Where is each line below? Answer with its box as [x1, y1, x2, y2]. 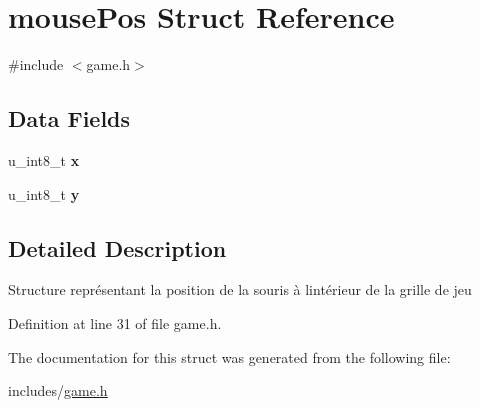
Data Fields [8, 103, 131, 134]
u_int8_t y [8, 183, 80, 204]
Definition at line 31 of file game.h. [8, 312, 222, 333]
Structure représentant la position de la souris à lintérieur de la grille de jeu [8, 279, 472, 300]
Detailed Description [8, 232, 227, 263]
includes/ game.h [8, 380, 108, 401]
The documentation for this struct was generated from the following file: [8, 346, 451, 367]
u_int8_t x [8, 149, 80, 170]
